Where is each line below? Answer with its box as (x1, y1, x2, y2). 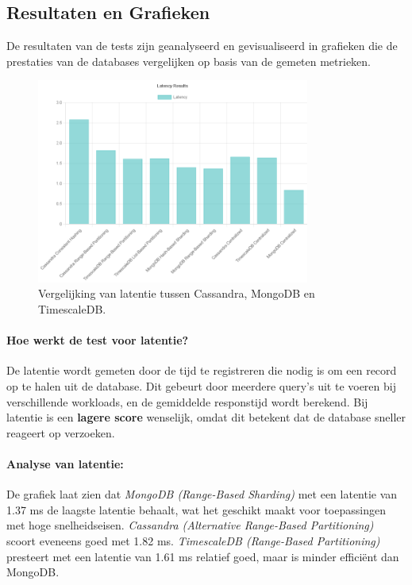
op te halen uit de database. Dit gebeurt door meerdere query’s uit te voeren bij (6, 377, 396, 394)
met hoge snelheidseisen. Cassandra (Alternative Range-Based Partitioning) (6, 517, 374, 533)
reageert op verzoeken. (6, 424, 115, 441)
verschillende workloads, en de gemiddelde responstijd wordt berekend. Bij (6, 393, 368, 410)
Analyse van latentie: (6, 455, 124, 471)
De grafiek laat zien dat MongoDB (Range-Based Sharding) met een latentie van (6, 486, 398, 502)
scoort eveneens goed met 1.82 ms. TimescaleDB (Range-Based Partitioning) (6, 532, 380, 548)
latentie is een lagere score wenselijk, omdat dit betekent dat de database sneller (6, 409, 406, 425)
